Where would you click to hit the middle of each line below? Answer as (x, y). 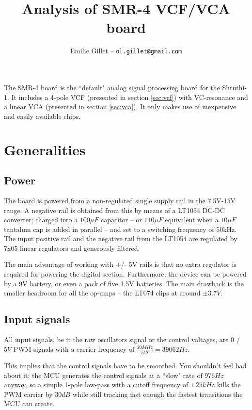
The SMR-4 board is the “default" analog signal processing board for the (112, 87)
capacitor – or (121, 220)
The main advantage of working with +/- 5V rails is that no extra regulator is (120, 264)
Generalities (45, 149)
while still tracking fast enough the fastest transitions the (157, 394)
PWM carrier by (28, 394)
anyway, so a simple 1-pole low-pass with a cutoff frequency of (96, 385)
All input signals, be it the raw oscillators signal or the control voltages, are (116, 339)
